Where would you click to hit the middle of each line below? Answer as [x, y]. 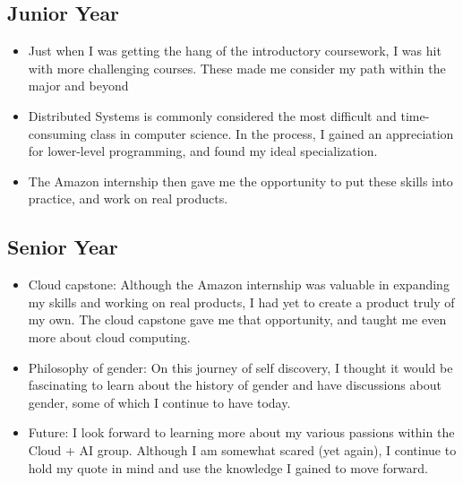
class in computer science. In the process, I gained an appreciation [272, 133]
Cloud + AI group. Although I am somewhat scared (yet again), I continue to [242, 449]
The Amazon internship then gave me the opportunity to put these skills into [240, 181]
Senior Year [63, 247]
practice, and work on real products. [128, 198]
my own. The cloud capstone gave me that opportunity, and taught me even [237, 319]
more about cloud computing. [109, 336]
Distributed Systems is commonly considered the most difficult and [212, 115]
